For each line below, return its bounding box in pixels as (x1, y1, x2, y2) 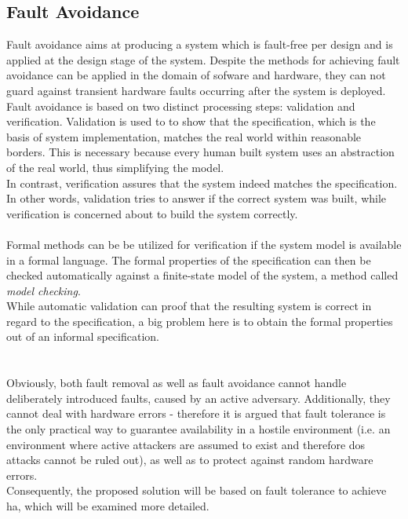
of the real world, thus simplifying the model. (6, 159, 224, 175)
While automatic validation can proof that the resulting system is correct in (6, 298, 372, 314)
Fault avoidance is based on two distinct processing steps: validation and (6, 97, 355, 114)
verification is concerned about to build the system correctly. (6, 205, 298, 221)
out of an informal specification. (6, 328, 159, 345)
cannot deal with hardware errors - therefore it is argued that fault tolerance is (6, 405, 386, 422)
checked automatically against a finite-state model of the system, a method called (6, 267, 399, 283)
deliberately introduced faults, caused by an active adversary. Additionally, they (6, 389, 391, 406)
